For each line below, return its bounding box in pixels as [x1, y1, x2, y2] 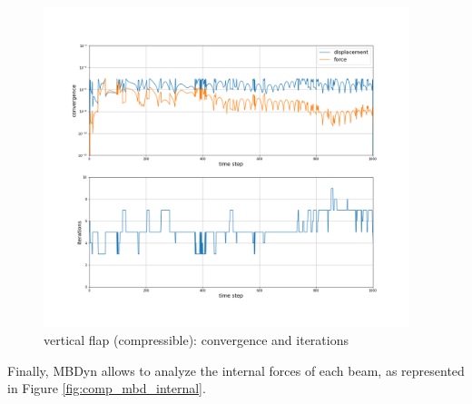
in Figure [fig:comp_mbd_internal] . [7, 379, 206, 398]
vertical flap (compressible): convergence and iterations [44, 330, 349, 350]
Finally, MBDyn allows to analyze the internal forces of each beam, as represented [7, 360, 465, 379]
